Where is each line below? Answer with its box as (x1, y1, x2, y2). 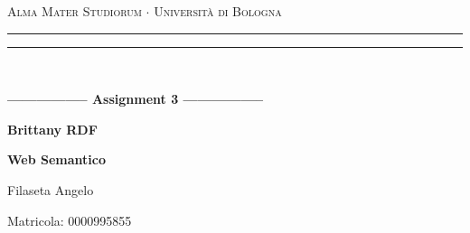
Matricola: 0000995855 (7, 210, 132, 229)
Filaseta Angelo (7, 180, 94, 199)
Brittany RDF (7, 119, 98, 138)
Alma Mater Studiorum (7, 2, 142, 20)
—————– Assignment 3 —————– (7, 89, 264, 108)
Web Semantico (7, 150, 106, 169)
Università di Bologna (154, 2, 282, 20)
